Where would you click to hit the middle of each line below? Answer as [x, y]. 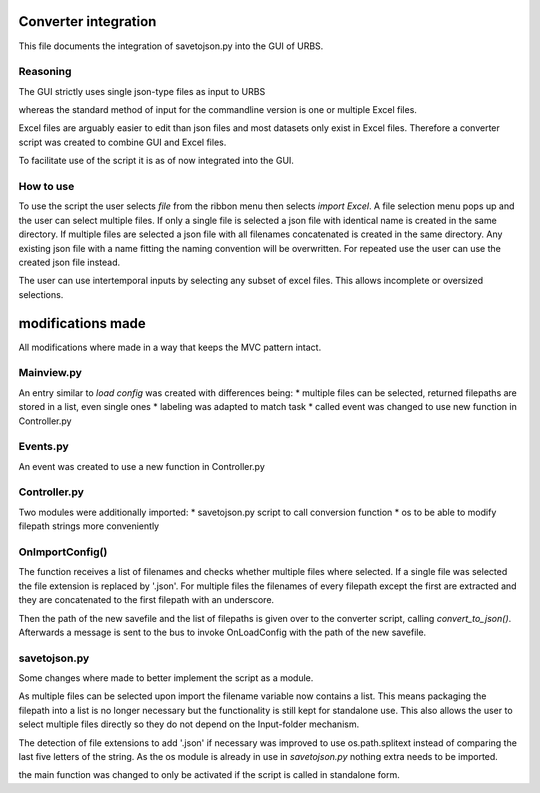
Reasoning [45, 72]
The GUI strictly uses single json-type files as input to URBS [142, 91]
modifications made [82, 323]
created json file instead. [69, 262]
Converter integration [87, 21]
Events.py [43, 447]
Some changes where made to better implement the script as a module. [166, 678]
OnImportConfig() [63, 552]
